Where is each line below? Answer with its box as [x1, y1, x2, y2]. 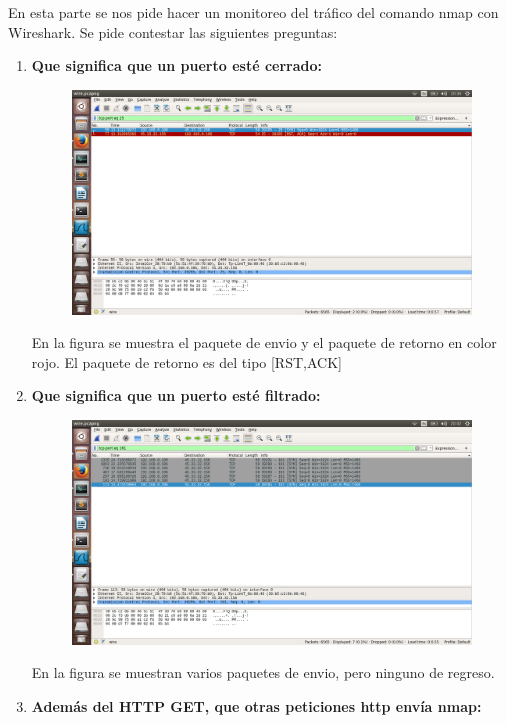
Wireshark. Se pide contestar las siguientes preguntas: [8, 21, 338, 42]
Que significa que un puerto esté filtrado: [31, 385, 321, 406]
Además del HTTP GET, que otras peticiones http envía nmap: [31, 695, 482, 716]
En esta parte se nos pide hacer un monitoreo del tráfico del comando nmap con [8, 2, 499, 22]
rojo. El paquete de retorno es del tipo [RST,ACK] [31, 351, 342, 372]
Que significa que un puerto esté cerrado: [31, 55, 322, 76]
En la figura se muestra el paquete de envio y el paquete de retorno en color [31, 332, 497, 353]
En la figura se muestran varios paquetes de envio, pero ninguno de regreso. [31, 662, 495, 683]
